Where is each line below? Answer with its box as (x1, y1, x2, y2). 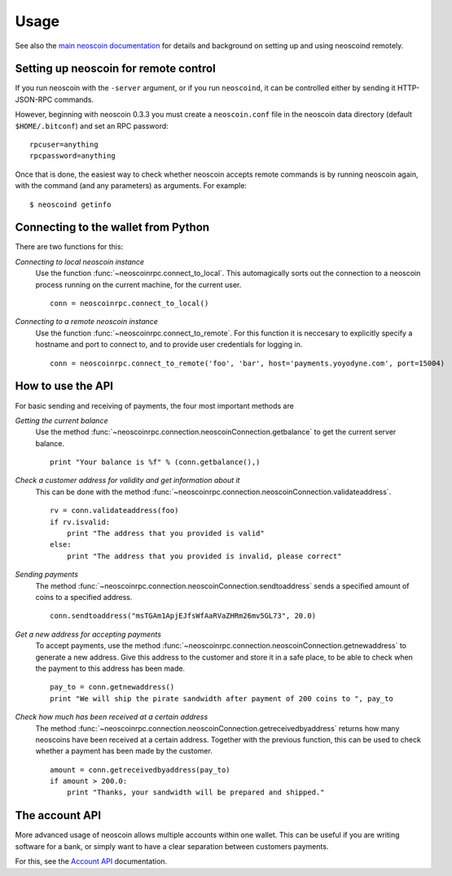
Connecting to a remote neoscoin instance (15, 317, 159, 326)
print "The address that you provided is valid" (66, 529, 265, 538)
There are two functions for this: (15, 242, 124, 252)
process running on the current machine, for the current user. (35, 279, 242, 289)
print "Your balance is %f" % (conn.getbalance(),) (50, 458, 261, 467)
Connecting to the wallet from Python (15, 221, 210, 234)
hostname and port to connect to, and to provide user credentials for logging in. (35, 339, 303, 349)
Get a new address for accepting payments (15, 629, 162, 639)
